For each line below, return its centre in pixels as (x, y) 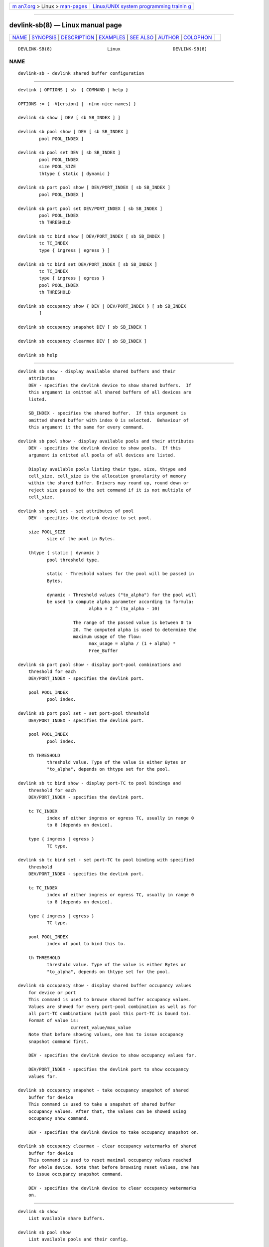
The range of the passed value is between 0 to (132, 623)
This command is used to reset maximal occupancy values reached (110, 1160)
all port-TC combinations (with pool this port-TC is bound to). (110, 1014)
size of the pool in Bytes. (81, 539)
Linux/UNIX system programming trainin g (142, 6)
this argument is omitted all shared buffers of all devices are (110, 392)
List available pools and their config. (78, 1239)
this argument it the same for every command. (86, 427)
